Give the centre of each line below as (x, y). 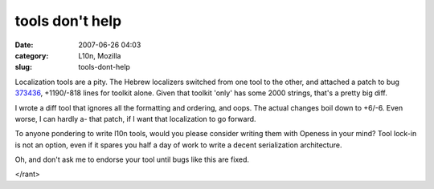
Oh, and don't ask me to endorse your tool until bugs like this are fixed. (132, 159)
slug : (23, 67)
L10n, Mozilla (100, 55)
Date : (24, 45)
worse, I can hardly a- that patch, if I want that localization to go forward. (135, 119)
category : (32, 55)
